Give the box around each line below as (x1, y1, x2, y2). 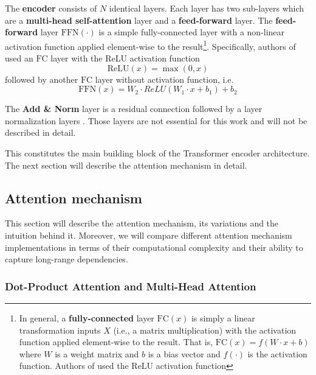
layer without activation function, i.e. (95, 72, 234, 85)
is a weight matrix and (55, 347, 139, 360)
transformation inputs (19, 323, 101, 336)
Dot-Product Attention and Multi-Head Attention (5, 278, 256, 293)
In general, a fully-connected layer (19, 311, 154, 324)
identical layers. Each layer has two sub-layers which (109, 2, 304, 14)
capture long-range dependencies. (5, 253, 128, 265)
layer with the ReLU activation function (50, 52, 200, 65)
